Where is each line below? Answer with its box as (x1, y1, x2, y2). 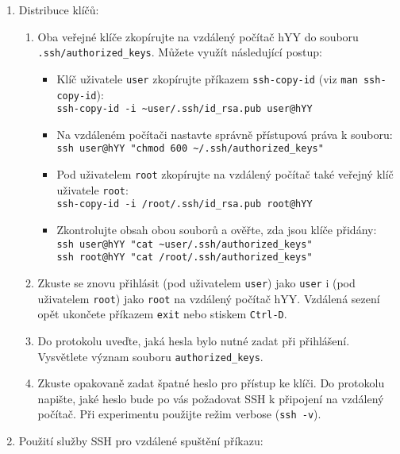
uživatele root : (56, 181, 129, 198)
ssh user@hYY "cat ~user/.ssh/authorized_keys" (56, 238, 313, 250)
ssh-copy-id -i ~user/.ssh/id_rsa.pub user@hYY (56, 103, 313, 115)
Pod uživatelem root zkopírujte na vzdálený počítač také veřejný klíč (56, 166, 394, 183)
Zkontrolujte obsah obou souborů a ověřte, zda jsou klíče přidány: (56, 221, 377, 238)
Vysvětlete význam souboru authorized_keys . (37, 348, 263, 364)
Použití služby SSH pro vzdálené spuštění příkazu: (18, 433, 263, 448)
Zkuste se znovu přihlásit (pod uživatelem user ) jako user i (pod (37, 274, 356, 290)
